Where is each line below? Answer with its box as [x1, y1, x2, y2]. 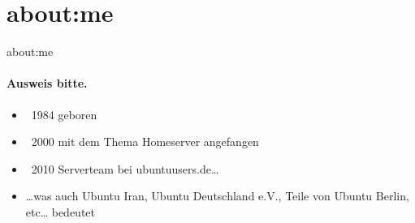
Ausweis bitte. [6, 75, 88, 92]
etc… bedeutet [25, 203, 96, 220]
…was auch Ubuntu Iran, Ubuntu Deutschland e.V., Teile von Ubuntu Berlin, [25, 187, 409, 204]
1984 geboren [31, 105, 97, 122]
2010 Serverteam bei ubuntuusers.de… [31, 160, 219, 177]
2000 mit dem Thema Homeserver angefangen [31, 133, 259, 150]
